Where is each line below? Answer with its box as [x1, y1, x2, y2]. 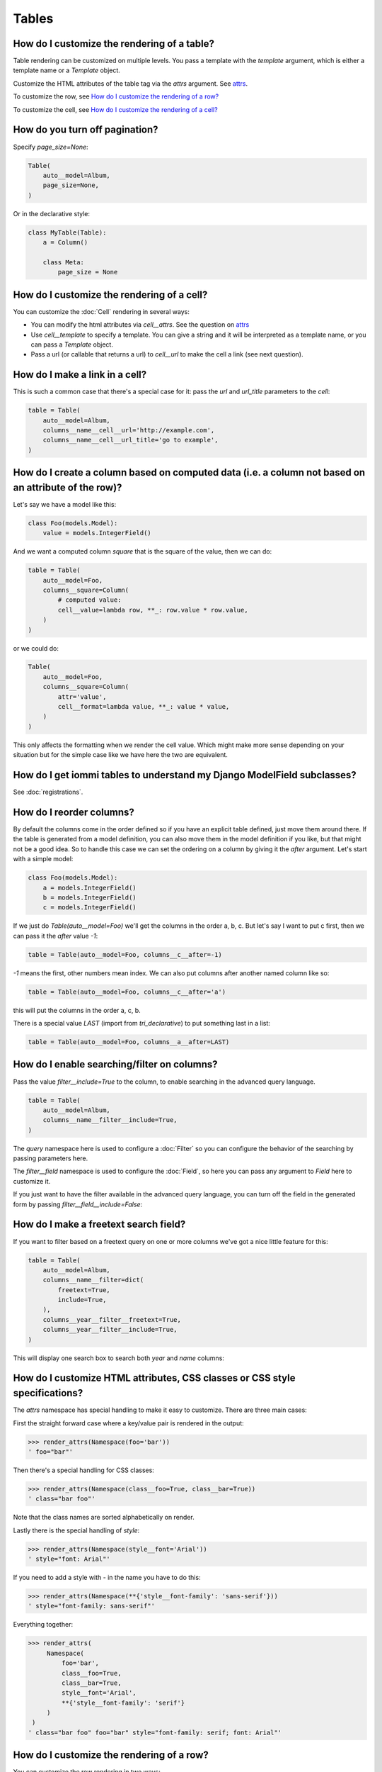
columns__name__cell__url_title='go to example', [42, 436, 219, 444]
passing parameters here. [13, 1154, 88, 1162]
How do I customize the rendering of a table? [13, 38, 215, 50]
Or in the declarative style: [13, 209, 91, 218]
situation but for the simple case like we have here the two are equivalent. [13, 751, 228, 759]
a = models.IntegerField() [42, 883, 137, 892]
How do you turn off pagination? [13, 124, 158, 136]
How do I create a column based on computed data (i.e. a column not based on [13, 466, 366, 478]
